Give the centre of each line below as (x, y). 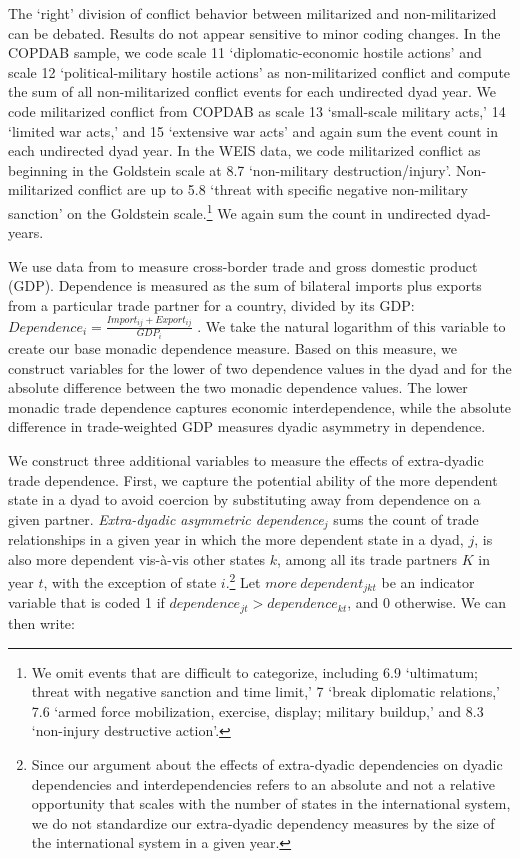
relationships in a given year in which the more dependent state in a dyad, (236, 539)
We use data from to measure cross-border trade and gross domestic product (243, 265)
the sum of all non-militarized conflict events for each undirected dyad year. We (252, 91)
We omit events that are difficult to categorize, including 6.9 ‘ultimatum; (255, 671)
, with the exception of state (130, 582)
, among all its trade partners (367, 558)
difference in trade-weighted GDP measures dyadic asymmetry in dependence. (247, 426)
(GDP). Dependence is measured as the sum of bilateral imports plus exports (245, 285)
